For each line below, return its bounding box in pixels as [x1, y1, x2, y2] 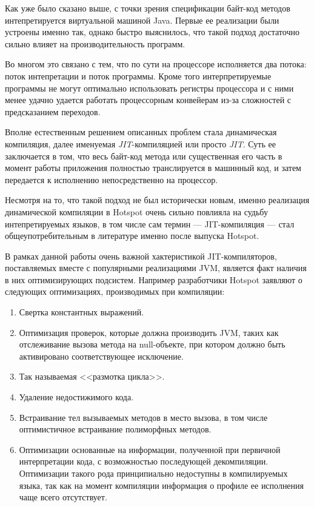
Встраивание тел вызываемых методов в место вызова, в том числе [19, 411, 268, 423]
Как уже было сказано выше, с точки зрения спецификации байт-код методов [5, 2, 290, 14]
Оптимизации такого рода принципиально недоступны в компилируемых [19, 467, 288, 479]
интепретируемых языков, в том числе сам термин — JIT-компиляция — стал [5, 217, 295, 230]
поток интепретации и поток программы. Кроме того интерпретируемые [5, 69, 272, 82]
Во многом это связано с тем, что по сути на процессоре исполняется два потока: [5, 58, 307, 70]
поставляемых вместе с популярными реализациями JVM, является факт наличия [5, 261, 307, 274]
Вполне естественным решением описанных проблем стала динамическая [5, 126, 277, 138]
